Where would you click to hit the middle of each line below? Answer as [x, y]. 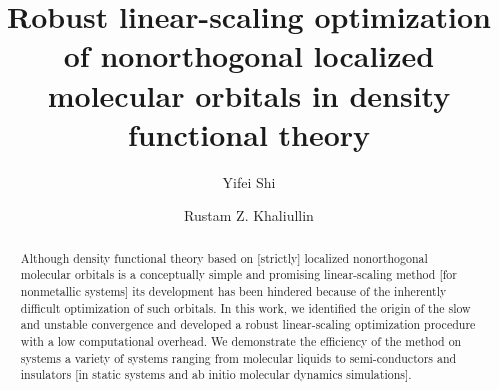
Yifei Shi [249, 181]
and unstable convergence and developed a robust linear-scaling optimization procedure [248, 324]
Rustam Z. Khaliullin [249, 215]
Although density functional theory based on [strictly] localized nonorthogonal [224, 257]
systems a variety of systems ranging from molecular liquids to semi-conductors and [238, 357]
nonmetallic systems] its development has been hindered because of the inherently [233, 290]
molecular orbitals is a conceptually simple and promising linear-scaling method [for [238, 274]
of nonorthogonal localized [249, 55]
